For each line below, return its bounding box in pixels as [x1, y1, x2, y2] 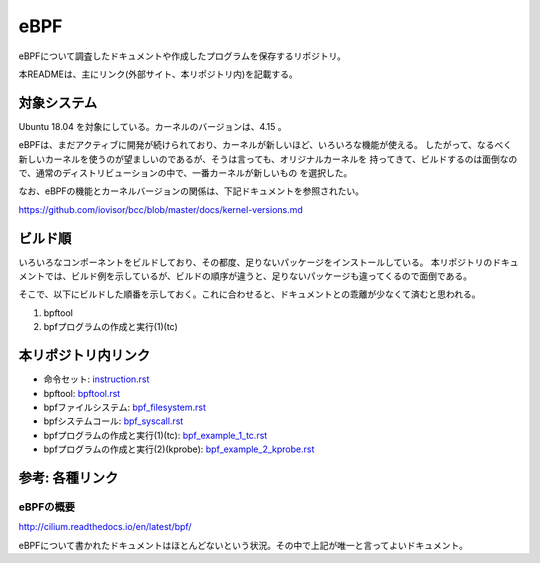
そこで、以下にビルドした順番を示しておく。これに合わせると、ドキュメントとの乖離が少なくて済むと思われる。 [18, 288, 481, 300]
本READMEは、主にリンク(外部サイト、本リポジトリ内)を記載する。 [18, 68, 299, 80]
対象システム [18, 94, 98, 111]
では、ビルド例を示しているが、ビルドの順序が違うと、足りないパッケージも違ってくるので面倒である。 [44, 270, 472, 282]
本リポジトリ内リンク [18, 347, 150, 364]
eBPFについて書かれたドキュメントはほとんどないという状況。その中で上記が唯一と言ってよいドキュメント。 [18, 539, 469, 551]
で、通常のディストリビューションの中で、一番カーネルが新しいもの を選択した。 [18, 167, 353, 179]
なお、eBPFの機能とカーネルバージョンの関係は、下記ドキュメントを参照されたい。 [18, 185, 365, 197]
